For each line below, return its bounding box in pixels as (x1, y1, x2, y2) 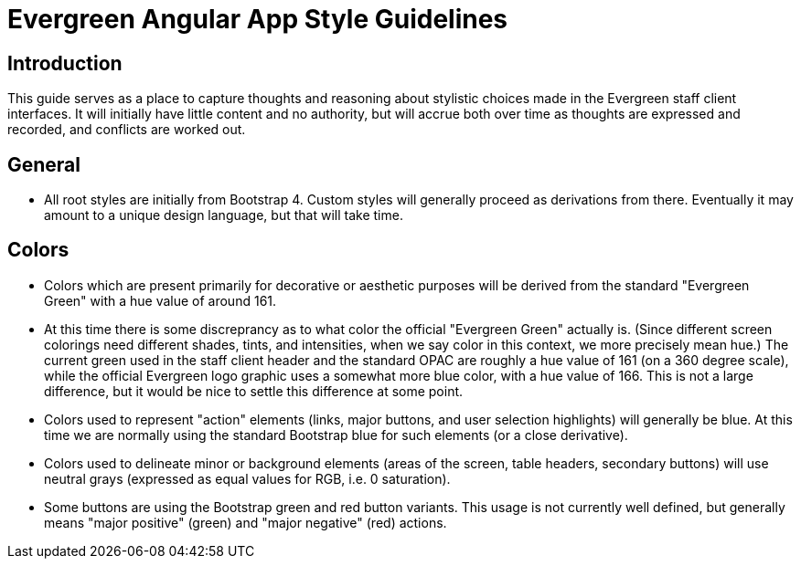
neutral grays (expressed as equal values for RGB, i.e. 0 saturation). (44, 470, 451, 487)
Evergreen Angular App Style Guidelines (7, 4, 508, 35)
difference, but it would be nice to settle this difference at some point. (44, 383, 464, 399)
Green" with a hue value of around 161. (44, 292, 277, 309)
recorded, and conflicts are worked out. (7, 121, 246, 138)
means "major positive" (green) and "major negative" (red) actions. (44, 514, 447, 530)
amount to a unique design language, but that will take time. (44, 207, 403, 224)
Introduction (7, 51, 123, 75)
